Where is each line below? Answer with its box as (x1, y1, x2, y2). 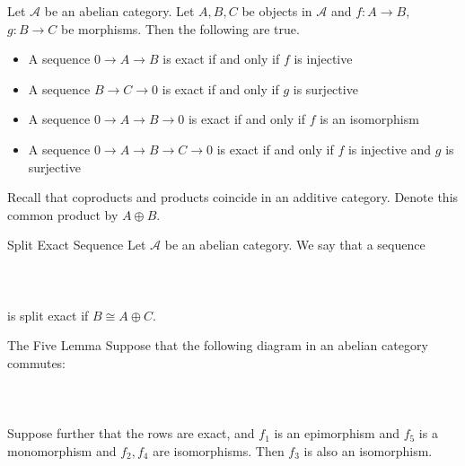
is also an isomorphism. (303, 441, 433, 460)
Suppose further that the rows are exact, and (7, 424, 255, 443)
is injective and (347, 139, 432, 158)
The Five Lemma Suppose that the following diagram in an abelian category (7, 336, 428, 355)
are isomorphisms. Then (153, 441, 285, 460)
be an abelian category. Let (44, 2, 195, 20)
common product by (7, 205, 118, 224)
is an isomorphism (320, 110, 419, 128)
